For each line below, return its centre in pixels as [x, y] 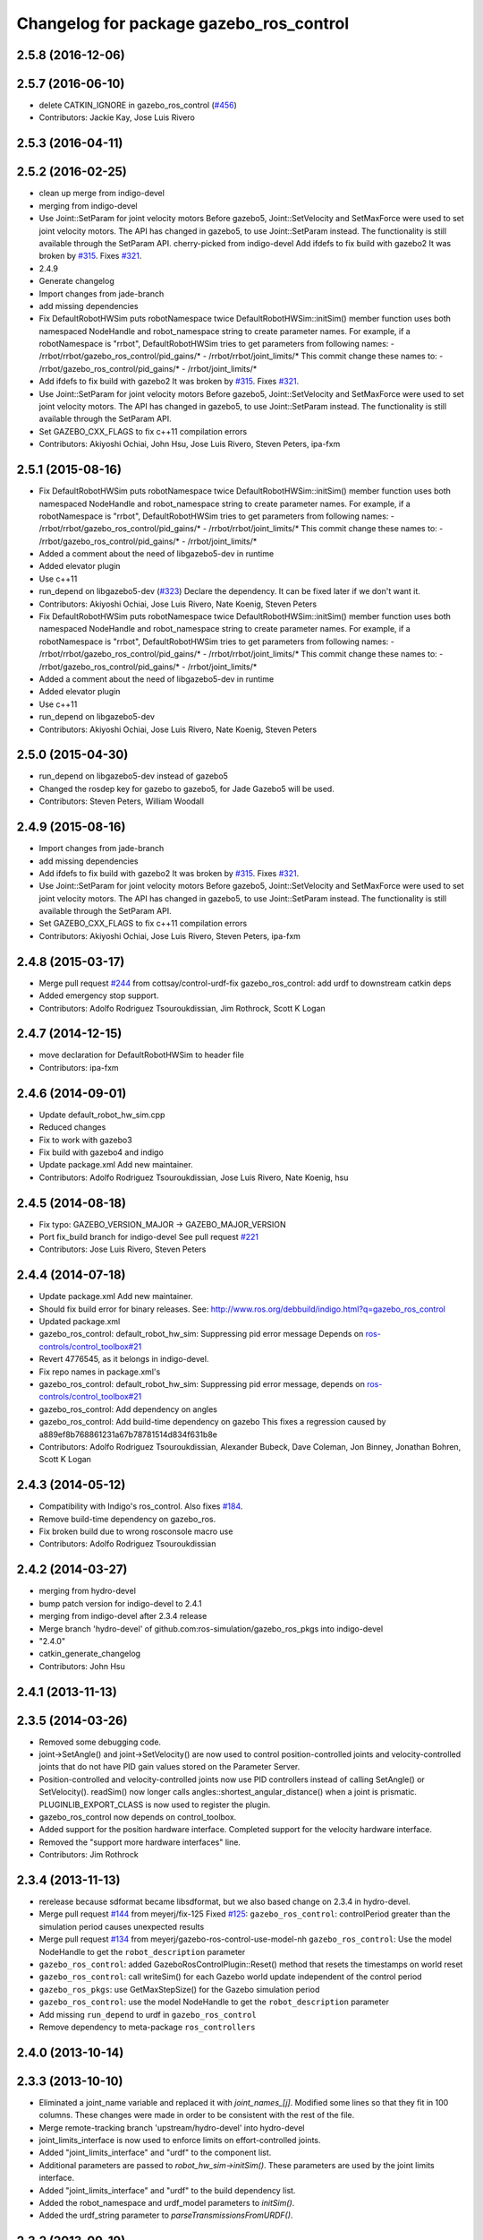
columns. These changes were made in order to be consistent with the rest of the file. [197, 2115]
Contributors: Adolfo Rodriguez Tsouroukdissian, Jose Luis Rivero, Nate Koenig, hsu [194, 1177]
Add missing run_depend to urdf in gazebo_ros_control [148, 2014]
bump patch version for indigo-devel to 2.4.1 [120, 1603]
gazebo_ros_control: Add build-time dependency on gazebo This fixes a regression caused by [212, 1422]
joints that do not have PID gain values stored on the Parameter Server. [169, 1767]
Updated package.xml [80, 1322]
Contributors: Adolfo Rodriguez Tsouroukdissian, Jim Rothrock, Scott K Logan [182, 1008]
